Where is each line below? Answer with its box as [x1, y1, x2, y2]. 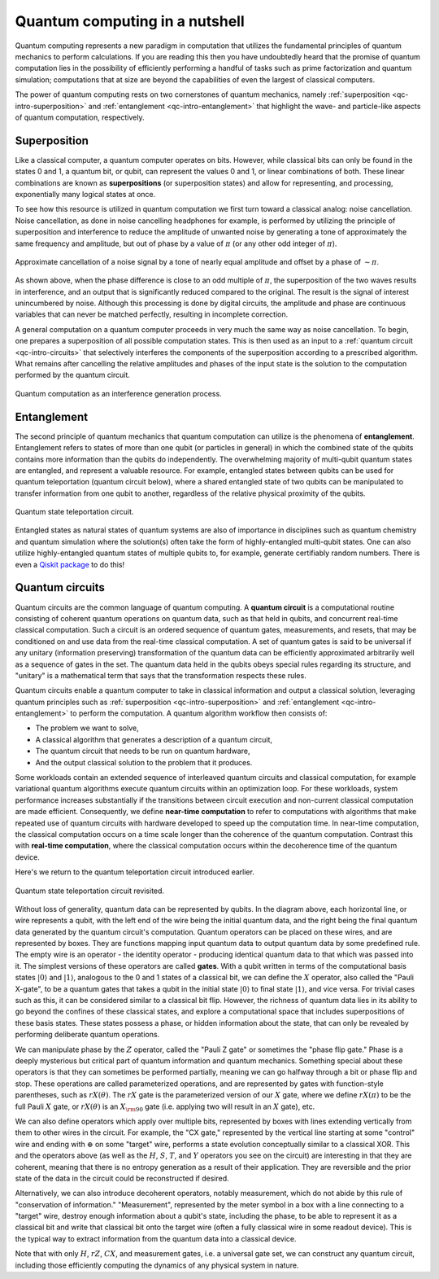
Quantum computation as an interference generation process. [15, 388, 223, 398]
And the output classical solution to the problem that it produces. [35, 757, 253, 767]
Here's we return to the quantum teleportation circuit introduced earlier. [15, 867, 255, 877]
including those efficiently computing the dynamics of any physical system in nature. [15, 1260, 299, 1270]
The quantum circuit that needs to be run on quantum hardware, [35, 746, 250, 756]
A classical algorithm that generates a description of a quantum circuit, [35, 734, 272, 744]
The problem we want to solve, [35, 723, 139, 733]
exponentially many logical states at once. [15, 189, 156, 199]
